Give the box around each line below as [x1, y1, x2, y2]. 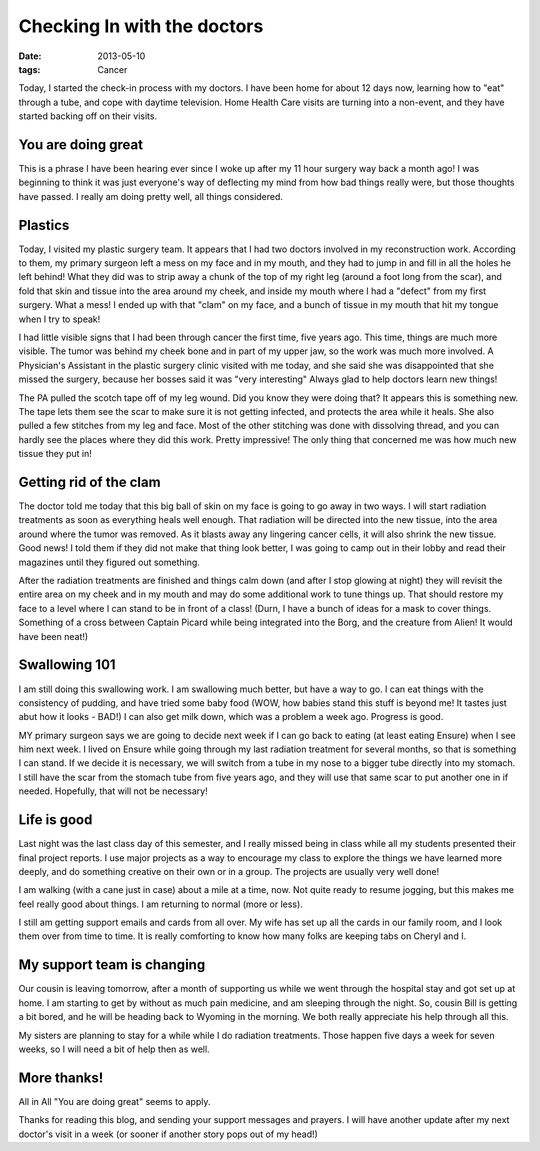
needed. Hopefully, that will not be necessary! [18, 785, 209, 797]
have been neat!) [18, 630, 89, 642]
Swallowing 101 [18, 656, 116, 674]
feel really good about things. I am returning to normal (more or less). [18, 898, 304, 910]
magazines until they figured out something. [18, 556, 200, 568]
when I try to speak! [18, 313, 101, 325]
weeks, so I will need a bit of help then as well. [18, 1043, 210, 1055]
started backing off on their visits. [18, 110, 158, 122]
